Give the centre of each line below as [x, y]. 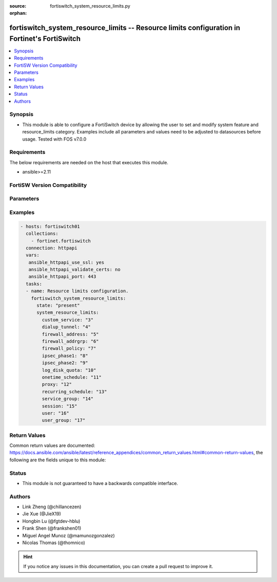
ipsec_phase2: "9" [65, 363]
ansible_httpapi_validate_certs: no [74, 270]
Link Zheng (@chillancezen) [52, 507]
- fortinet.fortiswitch [61, 241]
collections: [42, 234]
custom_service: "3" [68, 320]
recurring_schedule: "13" [74, 392]
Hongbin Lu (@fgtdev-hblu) [51, 521]
